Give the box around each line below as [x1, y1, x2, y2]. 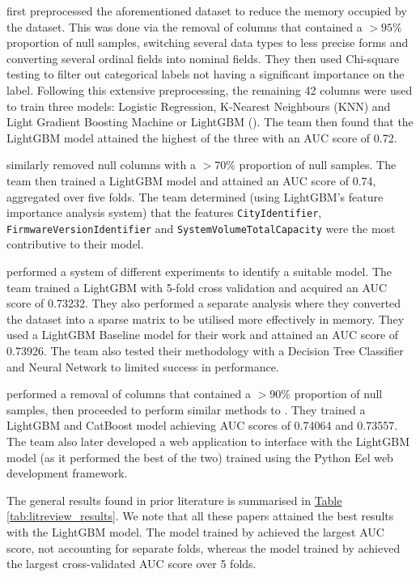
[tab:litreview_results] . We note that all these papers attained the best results [6, 507, 394, 524]
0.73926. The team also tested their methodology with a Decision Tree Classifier [6, 342, 404, 359]
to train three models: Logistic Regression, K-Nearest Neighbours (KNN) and [6, 97, 391, 114]
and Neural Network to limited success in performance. [6, 358, 279, 375]
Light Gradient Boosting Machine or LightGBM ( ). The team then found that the [6, 113, 414, 130]
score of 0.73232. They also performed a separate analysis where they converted [6, 295, 401, 312]
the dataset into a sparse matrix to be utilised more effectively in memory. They [6, 310, 405, 327]
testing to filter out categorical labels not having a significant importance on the [6, 66, 405, 83]
